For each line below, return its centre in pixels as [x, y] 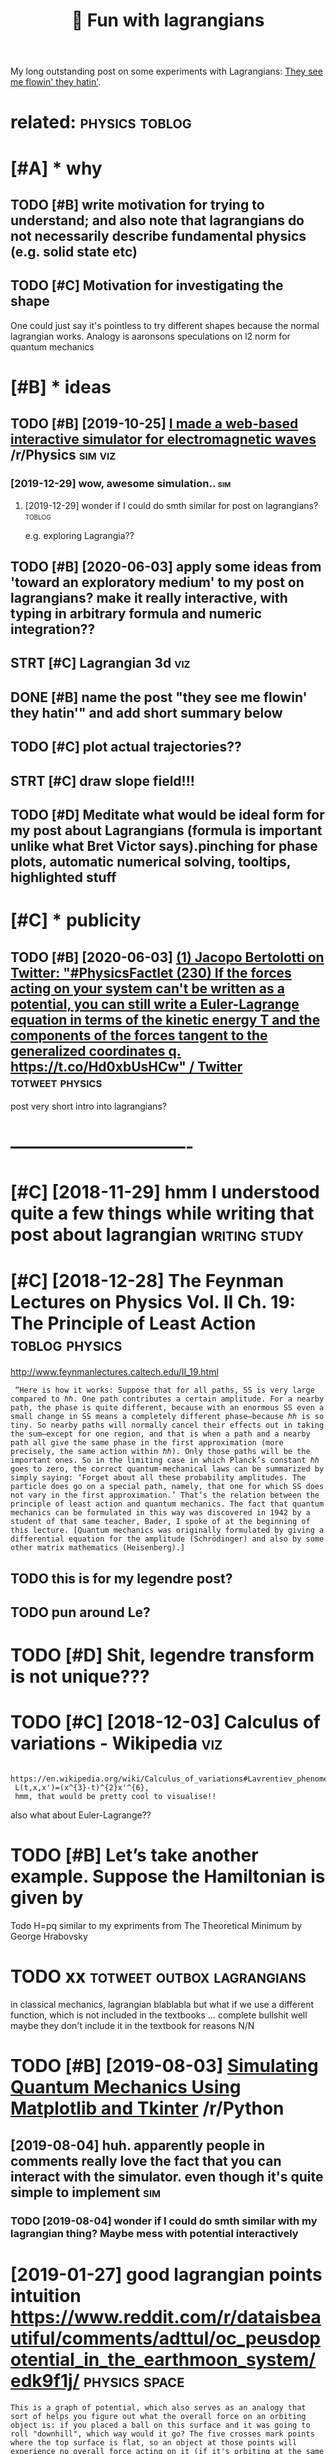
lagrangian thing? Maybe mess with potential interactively [154, 2233]
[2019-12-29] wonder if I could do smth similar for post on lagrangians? [171, 505]
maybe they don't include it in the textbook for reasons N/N [132, 2026]
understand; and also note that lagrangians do [157, 220]
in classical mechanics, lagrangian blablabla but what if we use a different [162, 2005]
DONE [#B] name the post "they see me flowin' [159, 697]
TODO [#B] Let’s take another [134, 1855]
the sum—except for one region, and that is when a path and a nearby [160, 1434]
